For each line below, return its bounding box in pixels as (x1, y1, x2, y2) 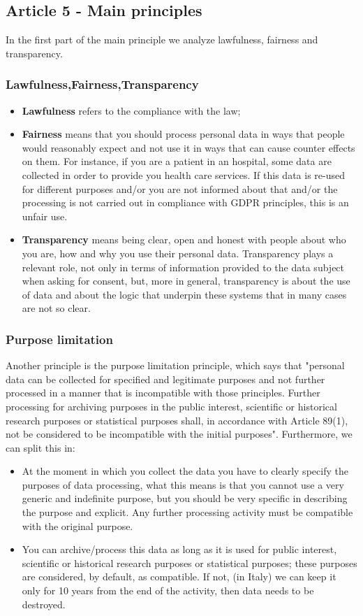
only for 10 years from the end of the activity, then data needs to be (22, 583, 314, 598)
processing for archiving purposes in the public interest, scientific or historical (6, 399, 337, 413)
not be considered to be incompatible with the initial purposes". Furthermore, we (6, 427, 353, 441)
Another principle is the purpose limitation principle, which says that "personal (6, 358, 345, 373)
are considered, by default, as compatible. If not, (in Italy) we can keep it (22, 569, 336, 584)
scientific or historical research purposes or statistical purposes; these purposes (22, 555, 357, 570)
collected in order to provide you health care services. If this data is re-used (22, 167, 345, 182)
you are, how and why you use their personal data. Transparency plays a (22, 245, 334, 260)
